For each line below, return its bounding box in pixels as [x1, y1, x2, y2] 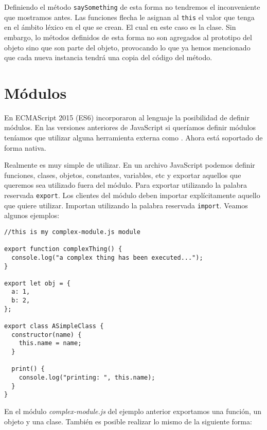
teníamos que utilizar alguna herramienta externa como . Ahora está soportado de [4, 132, 263, 142]
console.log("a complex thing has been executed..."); [11, 254, 203, 261]
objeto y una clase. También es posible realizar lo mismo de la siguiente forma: [4, 416, 252, 426]
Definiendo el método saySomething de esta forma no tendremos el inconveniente [4, 2, 260, 12]
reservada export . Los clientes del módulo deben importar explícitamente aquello [4, 189, 260, 200]
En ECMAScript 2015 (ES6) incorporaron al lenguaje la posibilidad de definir [4, 112, 250, 122]
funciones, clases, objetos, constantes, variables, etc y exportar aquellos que [4, 169, 241, 180]
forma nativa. [4, 142, 46, 153]
